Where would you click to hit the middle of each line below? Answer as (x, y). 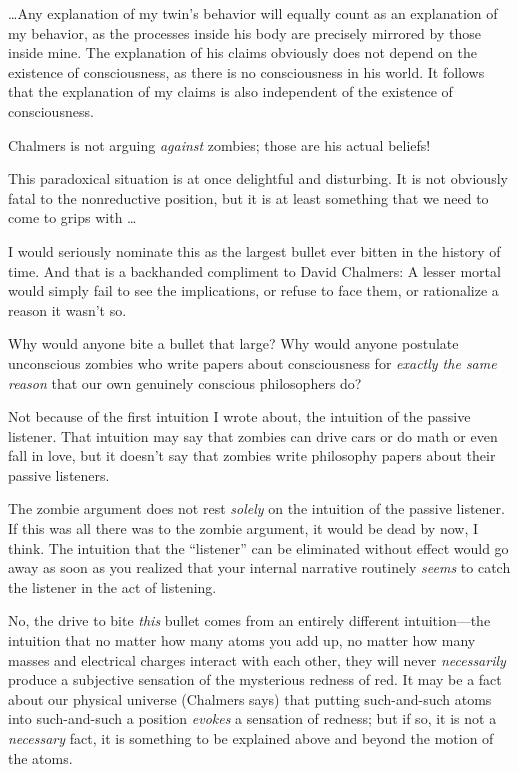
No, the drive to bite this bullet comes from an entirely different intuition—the (249, 620)
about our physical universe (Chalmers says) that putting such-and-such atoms (250, 698)
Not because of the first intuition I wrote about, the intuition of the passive (239, 416)
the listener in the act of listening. (112, 586)
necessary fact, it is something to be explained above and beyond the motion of (251, 738)
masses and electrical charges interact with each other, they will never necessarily (257, 659)
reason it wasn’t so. (67, 309)
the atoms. (40, 757)
